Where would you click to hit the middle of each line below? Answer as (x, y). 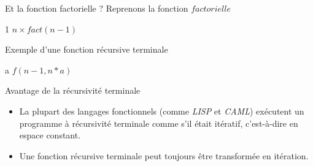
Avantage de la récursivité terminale (73, 90)
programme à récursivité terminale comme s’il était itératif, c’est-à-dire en (159, 123)
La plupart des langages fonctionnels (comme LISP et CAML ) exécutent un (162, 111)
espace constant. (50, 135)
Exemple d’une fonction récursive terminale (87, 49)
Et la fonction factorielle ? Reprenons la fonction (97, 8)
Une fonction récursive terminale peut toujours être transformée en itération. (164, 155)
